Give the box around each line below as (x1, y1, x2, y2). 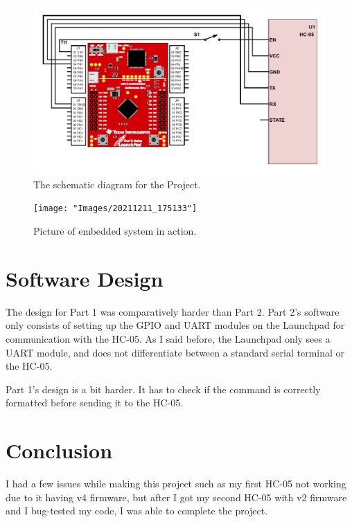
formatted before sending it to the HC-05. (6, 395, 184, 410)
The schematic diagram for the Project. (33, 177, 201, 191)
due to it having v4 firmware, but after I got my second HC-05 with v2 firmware (6, 489, 347, 504)
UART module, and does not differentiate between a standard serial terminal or (6, 345, 345, 359)
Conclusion (6, 436, 113, 465)
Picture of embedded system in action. (33, 224, 197, 238)
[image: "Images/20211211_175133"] (33, 204, 197, 214)
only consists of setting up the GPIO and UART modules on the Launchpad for (6, 318, 345, 332)
